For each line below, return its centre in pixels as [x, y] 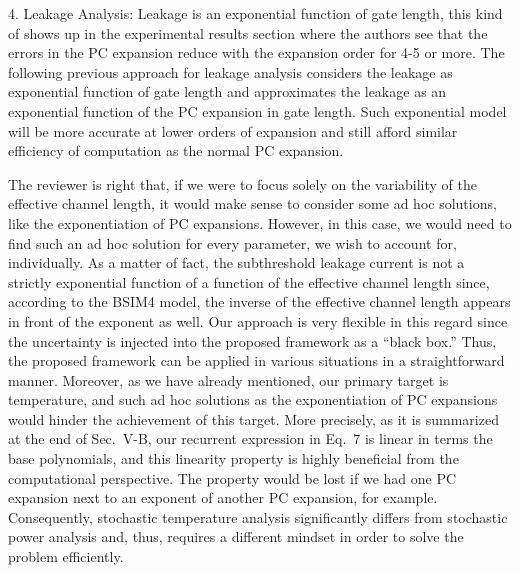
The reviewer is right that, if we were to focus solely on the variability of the [242, 183]
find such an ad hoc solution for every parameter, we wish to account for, [232, 242]
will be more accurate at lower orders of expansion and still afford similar [233, 130]
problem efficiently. [66, 556]
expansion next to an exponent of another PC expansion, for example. [223, 497]
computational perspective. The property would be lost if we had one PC [232, 477]
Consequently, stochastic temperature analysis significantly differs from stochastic [258, 516]
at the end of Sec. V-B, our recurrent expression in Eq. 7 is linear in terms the [250, 438]
